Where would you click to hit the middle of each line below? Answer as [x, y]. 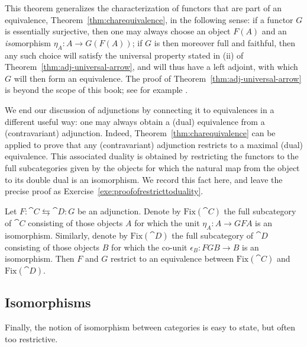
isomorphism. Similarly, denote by [66, 235]
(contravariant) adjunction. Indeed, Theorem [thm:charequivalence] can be [140, 133]
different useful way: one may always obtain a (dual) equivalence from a [135, 121]
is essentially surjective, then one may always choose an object [118, 31]
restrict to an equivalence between [172, 258]
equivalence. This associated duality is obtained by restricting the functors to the [152, 156]
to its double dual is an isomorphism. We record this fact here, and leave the [144, 179]
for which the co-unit [149, 247]
